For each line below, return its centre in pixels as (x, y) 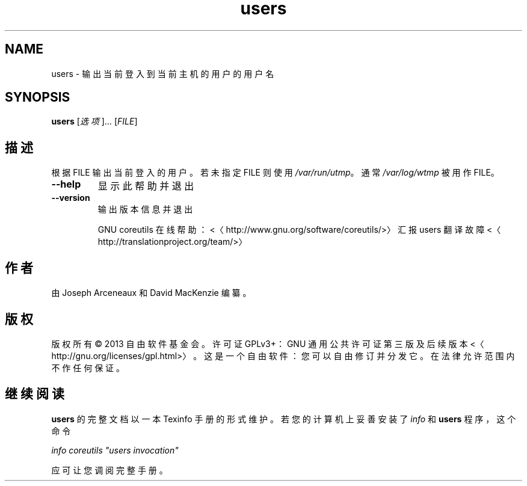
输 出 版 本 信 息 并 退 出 (145, 209)
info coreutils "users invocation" (115, 450)
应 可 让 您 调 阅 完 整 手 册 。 (109, 470)
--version (71, 198)
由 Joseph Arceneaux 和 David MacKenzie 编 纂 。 (151, 293)
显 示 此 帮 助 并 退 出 (146, 186)
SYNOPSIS (38, 97)
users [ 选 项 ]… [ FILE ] (94, 121)
